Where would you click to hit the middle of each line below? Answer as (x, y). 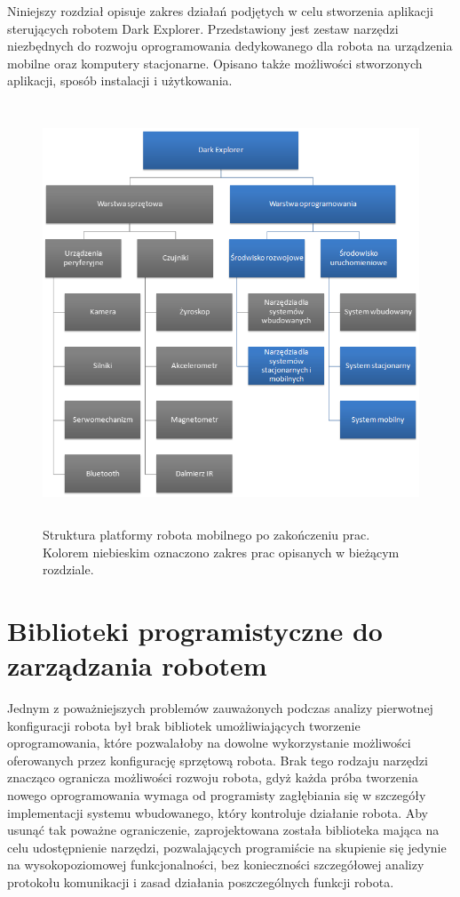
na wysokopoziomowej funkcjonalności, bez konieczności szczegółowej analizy (216, 865)
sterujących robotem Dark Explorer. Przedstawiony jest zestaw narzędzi (203, 28)
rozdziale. (68, 569)
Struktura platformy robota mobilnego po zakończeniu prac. (206, 534)
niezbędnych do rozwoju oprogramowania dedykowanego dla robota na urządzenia (230, 46)
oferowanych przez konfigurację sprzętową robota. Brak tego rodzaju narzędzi (218, 760)
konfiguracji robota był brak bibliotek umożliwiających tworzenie (184, 725)
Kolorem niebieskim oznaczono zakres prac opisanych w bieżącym (221, 552)
